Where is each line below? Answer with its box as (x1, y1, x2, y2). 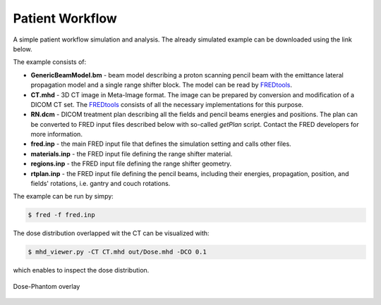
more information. (30, 130, 83, 139)
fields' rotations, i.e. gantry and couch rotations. (30, 180, 171, 188)
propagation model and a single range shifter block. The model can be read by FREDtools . (30, 81, 293, 89)
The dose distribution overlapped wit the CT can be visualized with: (13, 229, 210, 237)
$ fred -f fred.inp (28, 211, 95, 219)
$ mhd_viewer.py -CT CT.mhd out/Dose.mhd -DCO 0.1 (28, 248, 207, 256)
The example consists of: (13, 58, 87, 66)
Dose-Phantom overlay (13, 282, 80, 290)
